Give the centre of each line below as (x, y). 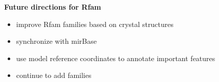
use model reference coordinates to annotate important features (116, 58)
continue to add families (54, 75)
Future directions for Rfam (53, 7)
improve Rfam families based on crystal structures (95, 24)
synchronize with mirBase (56, 41)
